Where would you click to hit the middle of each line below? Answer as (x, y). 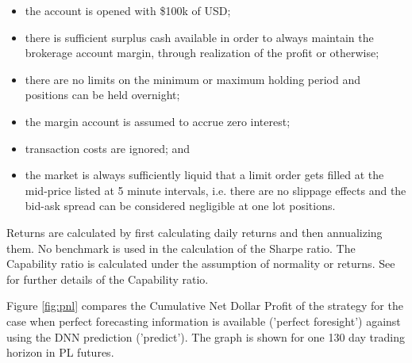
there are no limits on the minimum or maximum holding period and (193, 79)
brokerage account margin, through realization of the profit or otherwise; (202, 53)
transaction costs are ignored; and (108, 148)
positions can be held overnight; (102, 95)
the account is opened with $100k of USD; (128, 10)
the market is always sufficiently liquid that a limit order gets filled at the (204, 175)
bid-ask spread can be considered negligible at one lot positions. (180, 206)
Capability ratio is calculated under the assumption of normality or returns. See (201, 264)
